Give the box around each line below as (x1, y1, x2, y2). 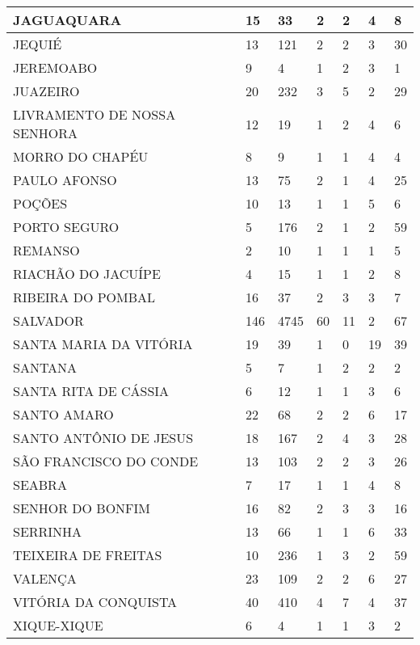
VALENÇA (13, 569, 77, 588)
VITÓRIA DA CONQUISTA (13, 592, 178, 611)
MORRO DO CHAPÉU (13, 147, 149, 166)
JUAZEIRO (13, 82, 80, 100)
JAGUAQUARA (13, 11, 122, 29)
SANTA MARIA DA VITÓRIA (13, 335, 193, 353)
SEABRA (13, 475, 67, 494)
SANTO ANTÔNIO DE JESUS (13, 428, 194, 447)
